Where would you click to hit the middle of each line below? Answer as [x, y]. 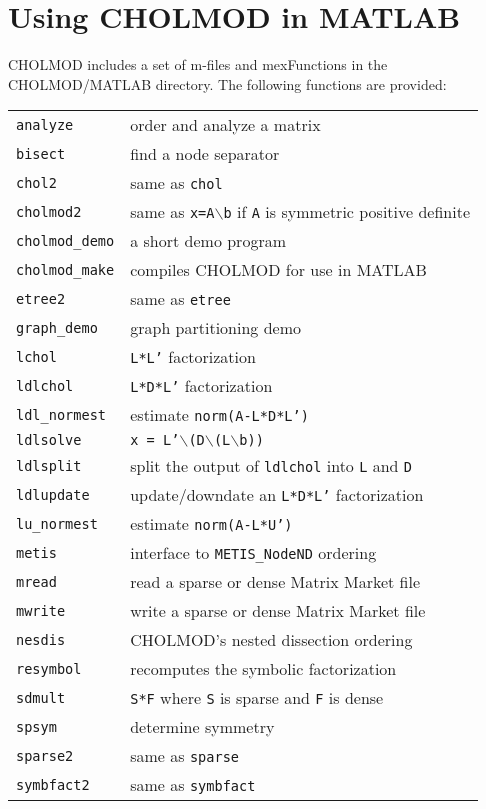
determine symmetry [202, 727]
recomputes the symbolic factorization [263, 669]
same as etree [180, 299]
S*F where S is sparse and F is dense [257, 698]
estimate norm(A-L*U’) [211, 524]
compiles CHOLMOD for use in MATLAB [278, 270]
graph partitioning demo [216, 328]
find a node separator [205, 154]
